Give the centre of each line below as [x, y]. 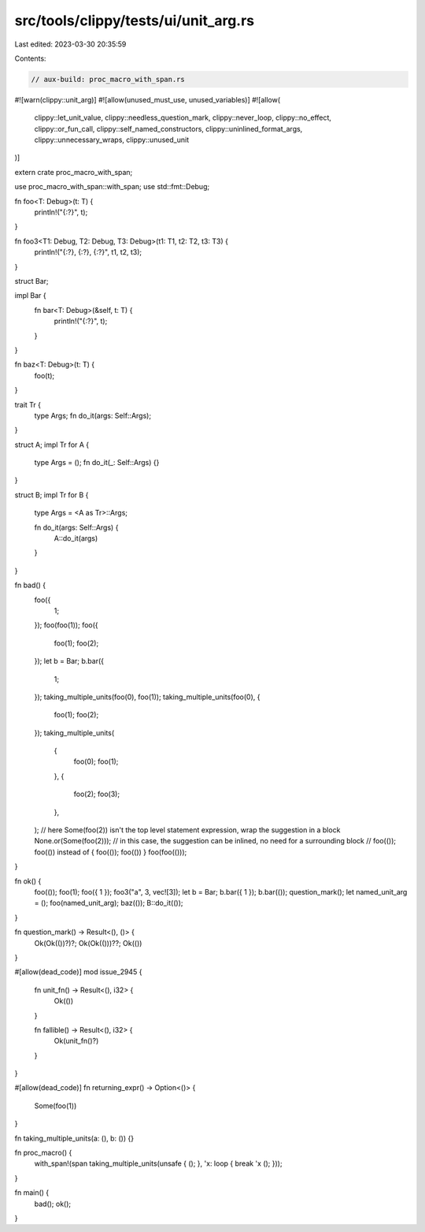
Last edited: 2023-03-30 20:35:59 [70, 44]
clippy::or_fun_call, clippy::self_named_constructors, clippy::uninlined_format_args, [168, 128]
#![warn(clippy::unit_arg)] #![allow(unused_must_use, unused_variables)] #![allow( [148, 99]
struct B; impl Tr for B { [52, 495]
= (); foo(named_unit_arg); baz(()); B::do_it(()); [109, 903]
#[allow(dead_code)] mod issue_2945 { [78, 972]
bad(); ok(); [53, 1204]
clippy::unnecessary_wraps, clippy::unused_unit [111, 140]
